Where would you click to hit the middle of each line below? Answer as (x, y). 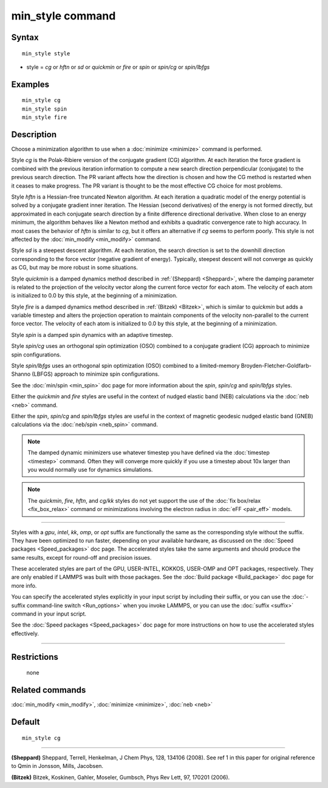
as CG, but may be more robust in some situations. (74, 268)
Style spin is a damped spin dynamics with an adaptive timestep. (92, 335)
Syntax (25, 37)
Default (26, 722)
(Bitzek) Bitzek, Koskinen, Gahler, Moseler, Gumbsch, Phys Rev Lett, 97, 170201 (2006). (121, 777)
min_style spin (45, 109)
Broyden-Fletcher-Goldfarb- (276, 366)
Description (34, 134)
